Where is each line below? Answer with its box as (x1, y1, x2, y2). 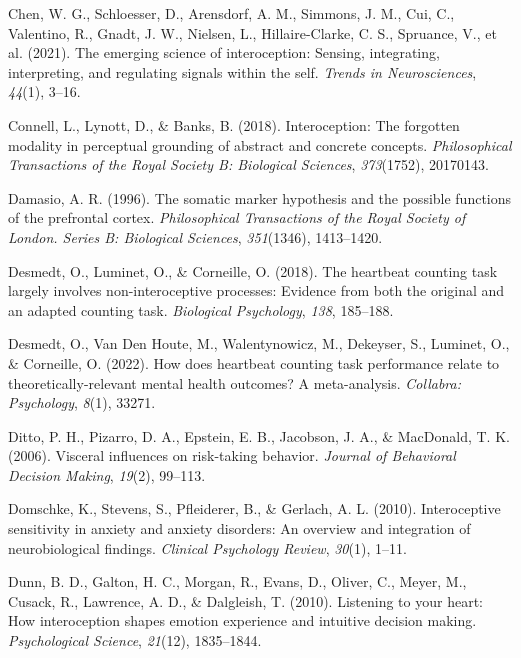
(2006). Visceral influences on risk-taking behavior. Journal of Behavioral (8, 445, 456, 466)
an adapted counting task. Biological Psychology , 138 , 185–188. (8, 299, 394, 320)
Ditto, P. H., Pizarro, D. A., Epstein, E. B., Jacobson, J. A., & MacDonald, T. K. (8, 425, 510, 446)
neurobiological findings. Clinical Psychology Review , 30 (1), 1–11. (8, 537, 407, 558)
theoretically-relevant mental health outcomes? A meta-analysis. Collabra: (8, 372, 461, 393)
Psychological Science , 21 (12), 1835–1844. (8, 630, 262, 651)
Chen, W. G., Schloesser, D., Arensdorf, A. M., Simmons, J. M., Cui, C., (8, 3, 455, 23)
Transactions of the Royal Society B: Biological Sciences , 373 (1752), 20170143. (8, 154, 489, 175)
